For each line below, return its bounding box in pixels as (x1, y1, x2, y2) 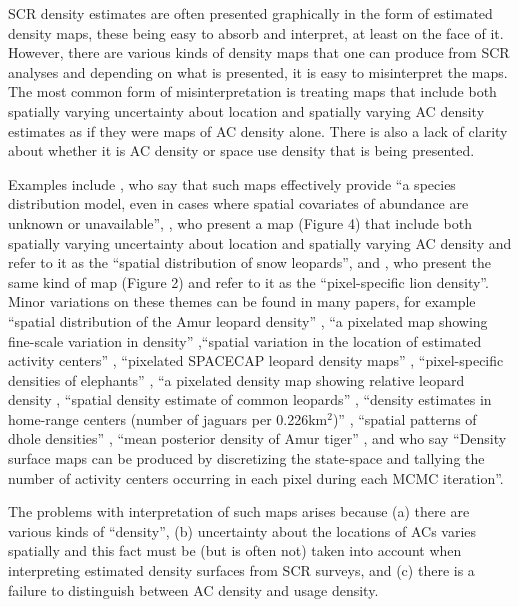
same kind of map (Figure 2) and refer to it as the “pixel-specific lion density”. (8, 271, 489, 292)
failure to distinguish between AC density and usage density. (8, 579, 379, 600)
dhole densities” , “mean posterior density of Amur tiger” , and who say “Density (8, 428, 507, 449)
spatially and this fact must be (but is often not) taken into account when (8, 540, 462, 561)
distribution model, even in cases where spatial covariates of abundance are (8, 193, 469, 214)
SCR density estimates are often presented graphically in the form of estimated (8, 3, 493, 23)
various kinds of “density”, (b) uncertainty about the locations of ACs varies (8, 520, 477, 541)
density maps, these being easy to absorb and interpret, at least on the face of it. (8, 22, 504, 43)
